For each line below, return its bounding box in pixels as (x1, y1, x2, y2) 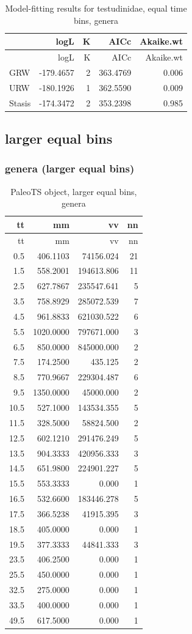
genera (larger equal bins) (5, 161, 135, 176)
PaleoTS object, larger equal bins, (10, 185, 137, 197)
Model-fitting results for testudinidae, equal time (5, 2, 187, 14)
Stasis (9, 96, 31, 109)
